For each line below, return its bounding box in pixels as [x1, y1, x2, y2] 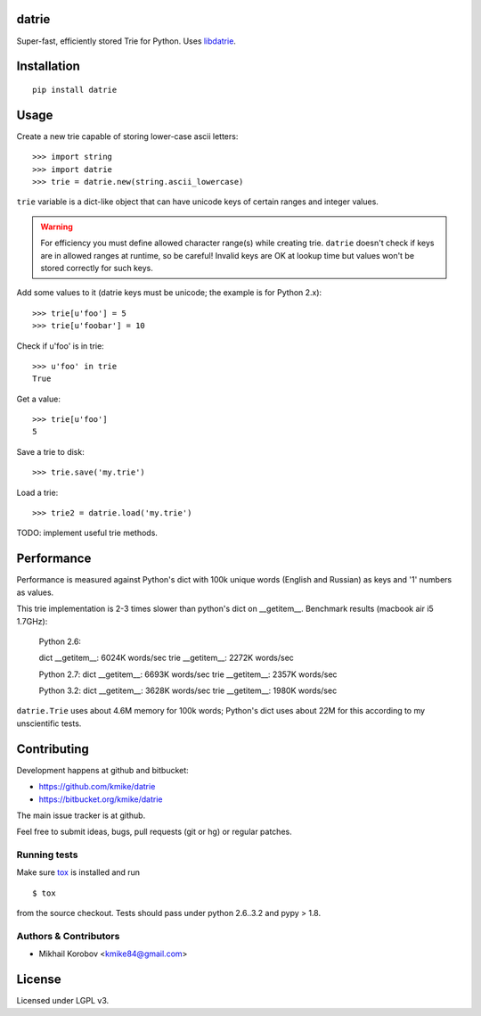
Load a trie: [16, 487, 59, 498]
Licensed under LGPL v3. [16, 995, 110, 1006]
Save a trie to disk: [16, 446, 85, 457]
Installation [16, 59, 80, 74]
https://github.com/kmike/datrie [38, 781, 156, 792]
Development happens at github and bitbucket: [16, 764, 189, 775]
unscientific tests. [16, 718, 82, 729]
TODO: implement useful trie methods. [16, 527, 158, 539]
